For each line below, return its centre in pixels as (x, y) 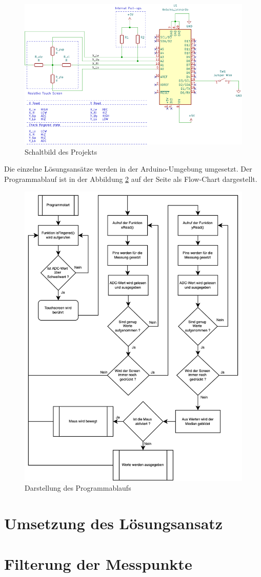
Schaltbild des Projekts (61, 151)
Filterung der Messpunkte (98, 563)
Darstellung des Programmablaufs (78, 488)
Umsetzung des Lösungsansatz (114, 523)
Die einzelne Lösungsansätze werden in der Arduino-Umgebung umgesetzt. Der (128, 169)
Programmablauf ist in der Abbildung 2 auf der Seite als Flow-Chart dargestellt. (131, 179)
